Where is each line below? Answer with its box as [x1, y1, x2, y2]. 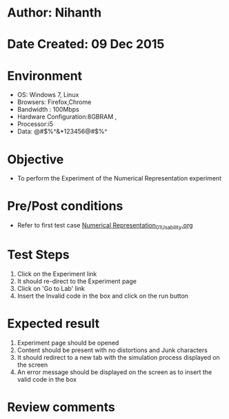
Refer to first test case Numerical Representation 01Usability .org [17, 221, 193, 231]
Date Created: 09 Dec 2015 [7, 37, 165, 52]
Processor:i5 [17, 120, 54, 128]
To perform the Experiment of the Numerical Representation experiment [17, 174, 222, 183]
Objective [7, 152, 64, 167]
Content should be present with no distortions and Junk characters [17, 346, 208, 354]
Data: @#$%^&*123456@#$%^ [17, 127, 108, 136]
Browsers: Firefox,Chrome [17, 98, 92, 106]
